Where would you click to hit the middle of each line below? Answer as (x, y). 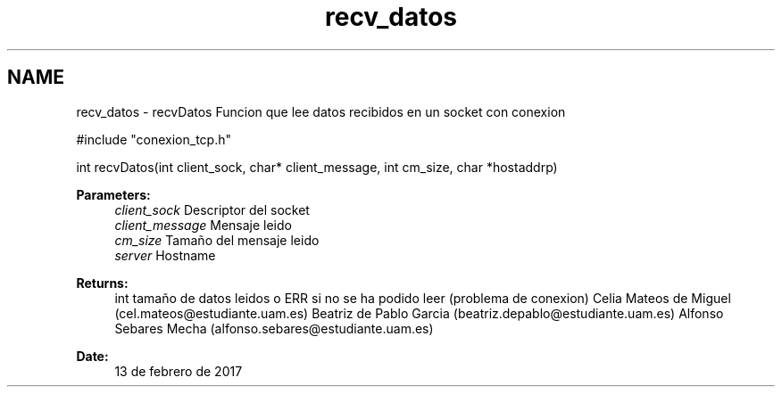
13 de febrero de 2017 (179, 371)
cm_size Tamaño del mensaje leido (217, 240)
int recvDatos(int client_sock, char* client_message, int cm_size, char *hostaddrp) (317, 167)
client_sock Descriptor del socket (212, 209)
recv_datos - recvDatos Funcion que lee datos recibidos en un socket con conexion (321, 111)
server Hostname (165, 255)
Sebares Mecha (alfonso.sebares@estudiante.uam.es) (274, 328)
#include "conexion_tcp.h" (154, 139)
